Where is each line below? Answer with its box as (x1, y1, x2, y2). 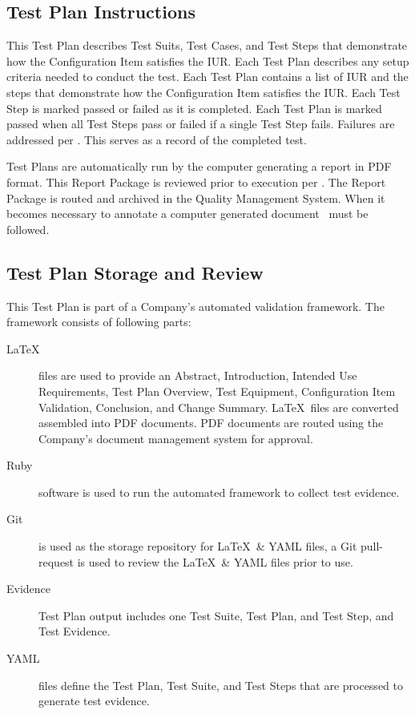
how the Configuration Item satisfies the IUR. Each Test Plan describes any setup (6, 52, 409, 69)
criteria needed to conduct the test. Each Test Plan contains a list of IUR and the (6, 68, 409, 85)
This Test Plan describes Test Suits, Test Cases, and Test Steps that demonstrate (6, 37, 408, 54)
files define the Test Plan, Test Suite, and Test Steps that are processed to (38, 676, 403, 693)
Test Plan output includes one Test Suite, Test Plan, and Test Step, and (38, 607, 394, 623)
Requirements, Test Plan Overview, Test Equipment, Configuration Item (38, 382, 396, 399)
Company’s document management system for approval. (38, 430, 313, 446)
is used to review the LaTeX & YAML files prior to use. (77, 553, 353, 570)
